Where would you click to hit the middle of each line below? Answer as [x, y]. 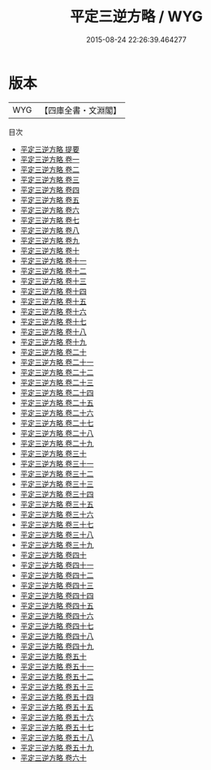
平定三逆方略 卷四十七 [57, 626]
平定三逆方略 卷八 [50, 230]
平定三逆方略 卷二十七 [57, 423]
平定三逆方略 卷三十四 [57, 494]
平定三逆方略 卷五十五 [57, 707]
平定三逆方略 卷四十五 [57, 605]
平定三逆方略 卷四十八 [57, 636]
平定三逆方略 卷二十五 [57, 402]
